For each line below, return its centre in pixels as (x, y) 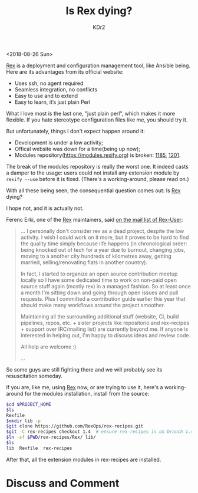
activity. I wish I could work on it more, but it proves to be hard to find (105, 237)
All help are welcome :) (48, 347)
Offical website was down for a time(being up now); (77, 149)
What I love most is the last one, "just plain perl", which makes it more (91, 113)
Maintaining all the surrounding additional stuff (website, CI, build (100, 316)
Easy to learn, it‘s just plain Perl (52, 102)
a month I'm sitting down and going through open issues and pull (99, 292)
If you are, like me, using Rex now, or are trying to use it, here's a (85, 387)
